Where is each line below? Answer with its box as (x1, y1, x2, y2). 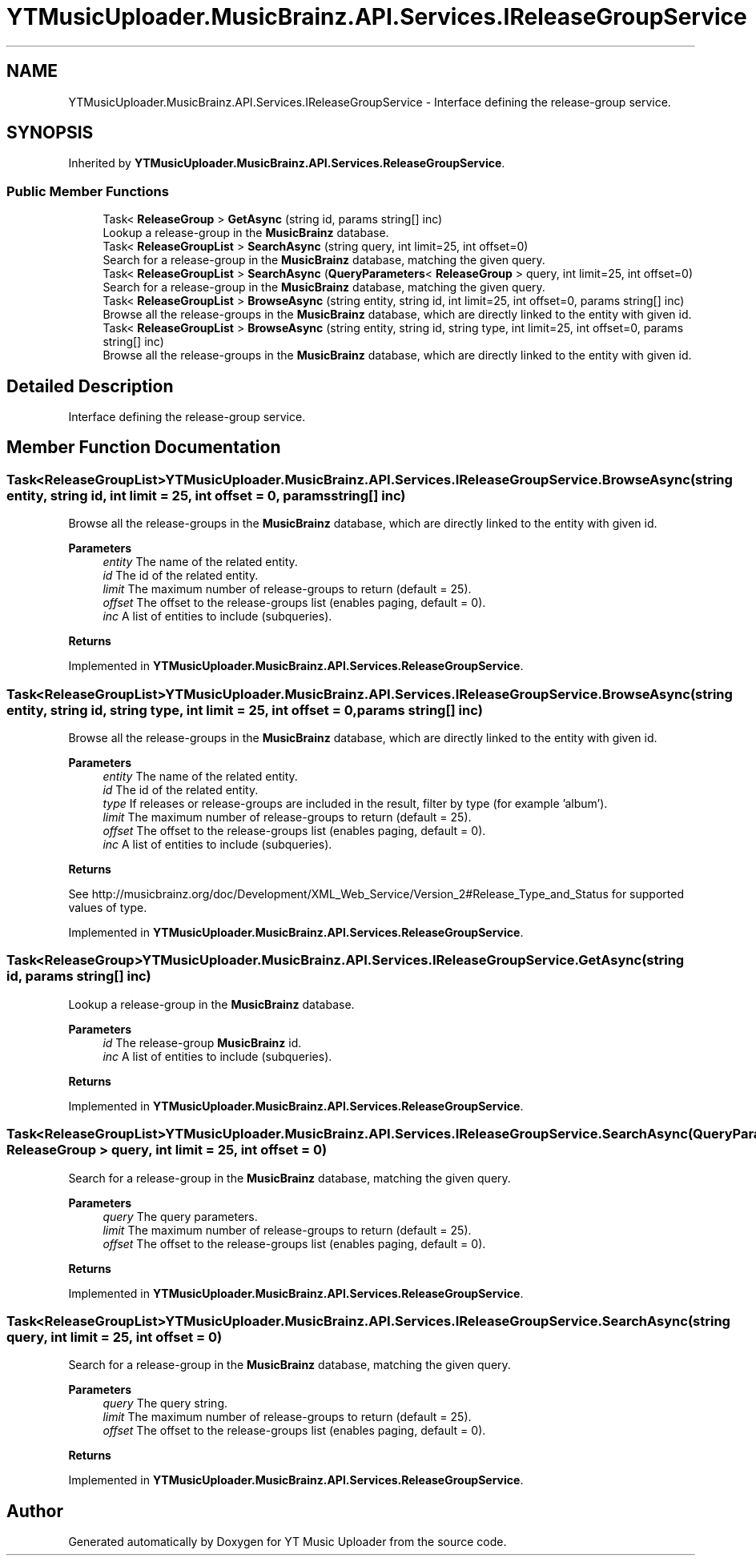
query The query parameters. (103, 1209, 258, 1223)
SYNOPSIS (6, 122, 94, 143)
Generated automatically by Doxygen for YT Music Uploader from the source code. (68, 1535, 507, 1549)
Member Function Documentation (6, 437, 281, 458)
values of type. (68, 901, 147, 914)
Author (6, 1500, 63, 1521)
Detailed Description (6, 375, 174, 396)
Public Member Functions (6, 183, 169, 199)
